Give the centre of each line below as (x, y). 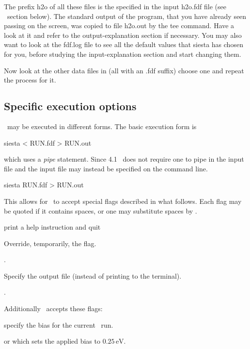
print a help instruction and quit (52, 227)
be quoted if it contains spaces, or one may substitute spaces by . (101, 210)
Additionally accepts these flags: (53, 308)
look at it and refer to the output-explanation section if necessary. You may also (123, 35)
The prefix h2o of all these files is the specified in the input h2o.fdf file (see (115, 6)
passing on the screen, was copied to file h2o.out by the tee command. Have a (119, 25)
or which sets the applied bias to (52, 341)
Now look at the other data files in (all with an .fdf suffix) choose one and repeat (124, 70)
